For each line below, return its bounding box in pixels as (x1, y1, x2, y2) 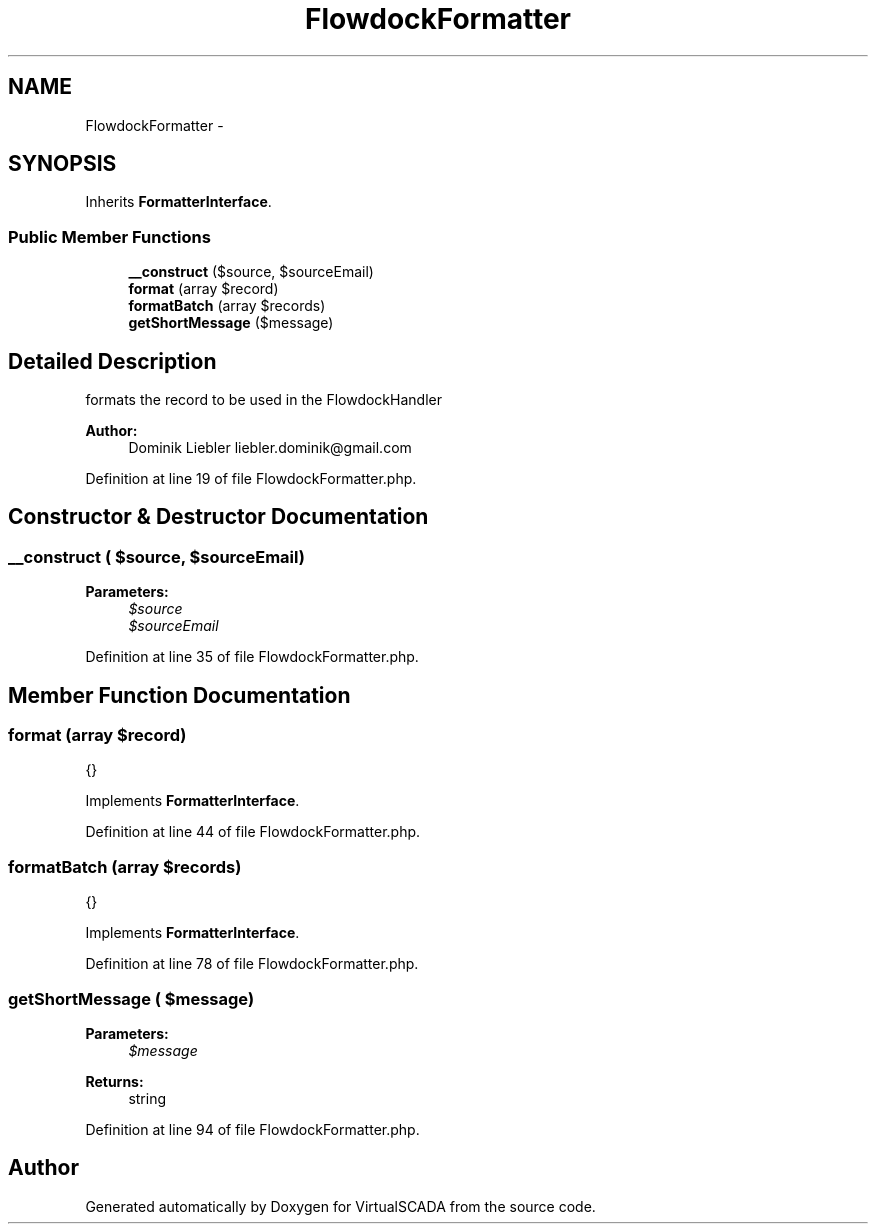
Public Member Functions (8, 226, 211, 247)
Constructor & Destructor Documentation (8, 504, 429, 530)
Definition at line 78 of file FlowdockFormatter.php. (85, 955, 419, 973)
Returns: (85, 1072, 144, 1090)
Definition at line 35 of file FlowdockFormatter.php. (85, 648, 419, 666)
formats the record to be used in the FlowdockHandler (85, 391, 442, 409)
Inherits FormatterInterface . (85, 193, 272, 211)
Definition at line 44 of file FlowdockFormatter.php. (85, 823, 421, 841)
